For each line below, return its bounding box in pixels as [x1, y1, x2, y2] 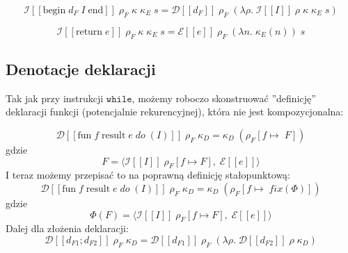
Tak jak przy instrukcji [6, 90, 104, 105]
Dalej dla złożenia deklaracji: [6, 221, 129, 236]
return [75, 26, 103, 37]
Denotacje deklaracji [6, 58, 156, 79]
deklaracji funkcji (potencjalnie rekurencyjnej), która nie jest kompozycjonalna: [6, 104, 344, 119]
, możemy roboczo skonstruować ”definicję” [132, 90, 316, 105]
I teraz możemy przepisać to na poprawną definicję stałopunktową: [6, 168, 291, 182]
